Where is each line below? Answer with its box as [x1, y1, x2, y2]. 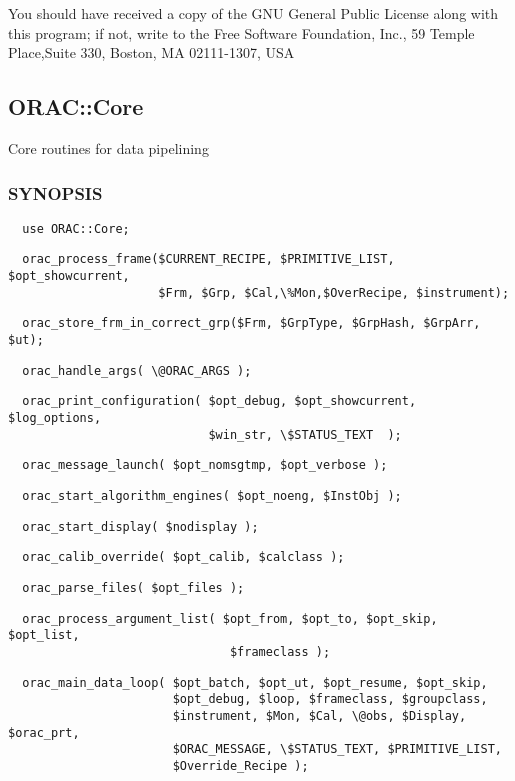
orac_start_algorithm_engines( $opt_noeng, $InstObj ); [22, 489, 402, 504]
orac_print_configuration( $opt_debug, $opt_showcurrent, [22, 394, 417, 409]
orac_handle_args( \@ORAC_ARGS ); [22, 363, 252, 378]
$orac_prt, [8, 725, 80, 740]
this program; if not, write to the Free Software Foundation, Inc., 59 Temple [8, 22, 475, 43]
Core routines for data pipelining [8, 137, 209, 158]
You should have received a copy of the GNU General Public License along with [8, 3, 499, 23]
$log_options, [8, 411, 102, 426]
